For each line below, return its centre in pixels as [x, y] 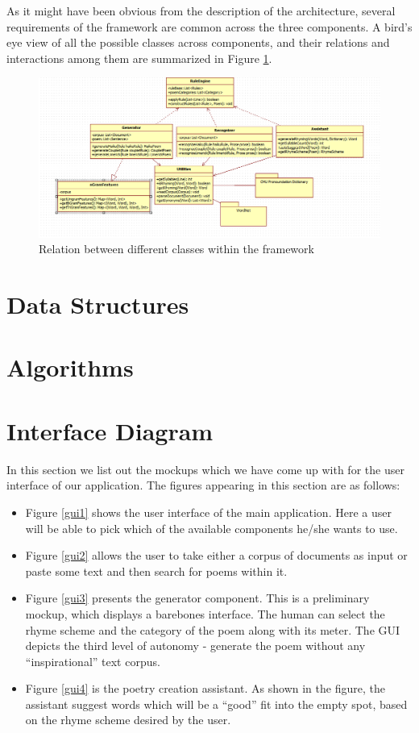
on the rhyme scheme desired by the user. [128, 720]
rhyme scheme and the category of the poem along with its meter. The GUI [213, 629]
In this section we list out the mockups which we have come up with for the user [205, 469]
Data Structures [98, 304]
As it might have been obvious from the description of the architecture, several [201, 10]
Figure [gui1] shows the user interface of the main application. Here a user [208, 512]
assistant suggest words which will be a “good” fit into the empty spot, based [216, 704]
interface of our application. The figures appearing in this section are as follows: [203, 485]
